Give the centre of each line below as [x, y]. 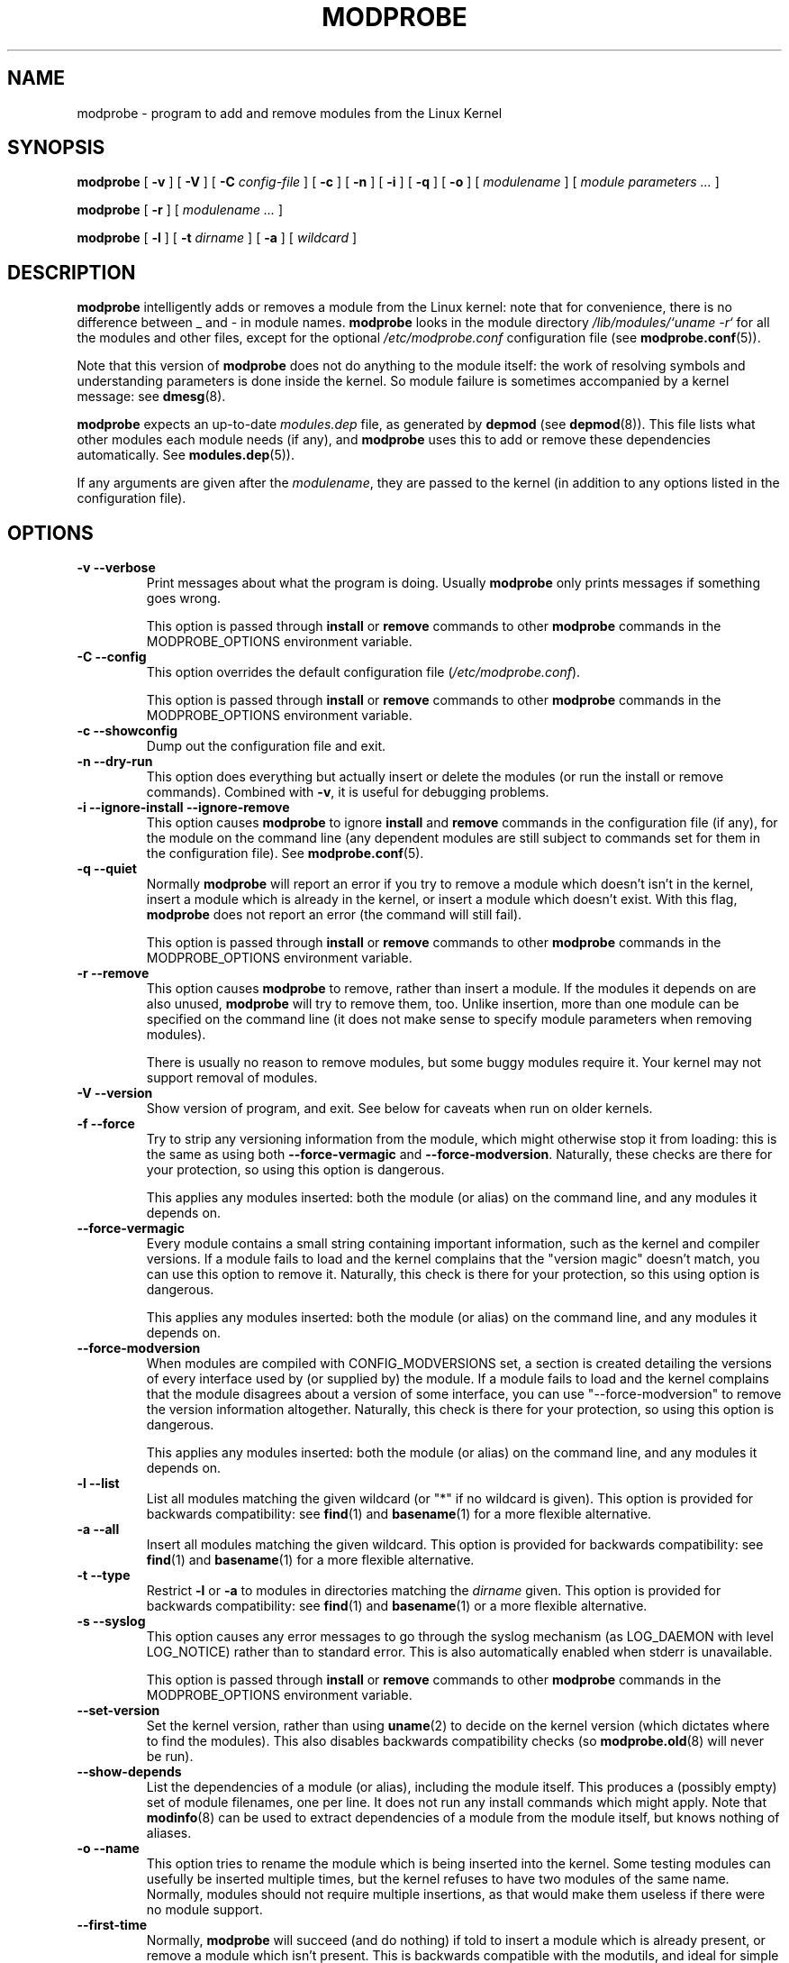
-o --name [108, 1849]
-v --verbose [116, 568]
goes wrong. [184, 598]
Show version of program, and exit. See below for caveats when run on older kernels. [399, 1109]
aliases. [169, 1833]
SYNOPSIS [56, 148]
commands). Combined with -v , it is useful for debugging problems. [348, 792]
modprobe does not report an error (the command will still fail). [334, 915]
